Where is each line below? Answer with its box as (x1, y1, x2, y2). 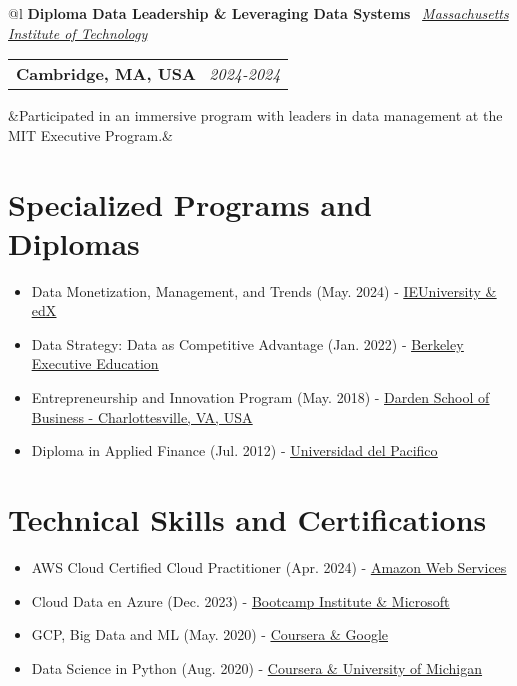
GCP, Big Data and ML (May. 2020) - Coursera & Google (31, 624, 388, 645)
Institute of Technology (8, 22, 148, 43)
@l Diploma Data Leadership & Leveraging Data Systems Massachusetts (8, 3, 509, 23)
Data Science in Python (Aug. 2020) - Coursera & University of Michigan (31, 657, 483, 678)
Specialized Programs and (8, 183, 372, 224)
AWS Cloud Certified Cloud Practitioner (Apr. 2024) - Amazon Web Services (31, 556, 507, 577)
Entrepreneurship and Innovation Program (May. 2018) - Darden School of (31, 387, 490, 408)
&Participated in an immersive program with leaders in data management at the (8, 105, 503, 126)
